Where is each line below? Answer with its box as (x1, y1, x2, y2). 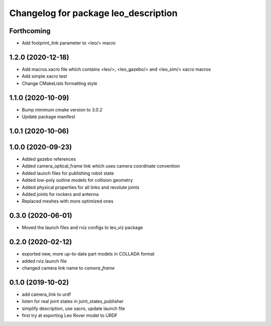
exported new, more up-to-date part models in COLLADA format (22, 251, 155, 257)
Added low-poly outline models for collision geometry (22, 177, 133, 183)
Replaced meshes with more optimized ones (22, 198, 114, 204)
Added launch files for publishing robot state (22, 170, 114, 176)
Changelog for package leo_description (9, 8, 178, 19)
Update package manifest (22, 114, 75, 120)
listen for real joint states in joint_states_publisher (22, 298, 124, 304)
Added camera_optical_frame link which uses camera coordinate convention (22, 163, 180, 169)
